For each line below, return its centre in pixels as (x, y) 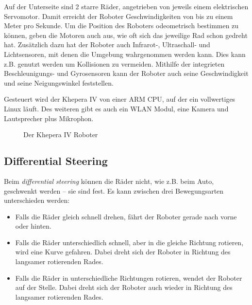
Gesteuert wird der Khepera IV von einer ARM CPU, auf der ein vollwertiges (120, 99)
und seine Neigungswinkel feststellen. (59, 82)
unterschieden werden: (37, 200)
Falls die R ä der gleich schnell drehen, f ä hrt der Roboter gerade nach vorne (126, 216)
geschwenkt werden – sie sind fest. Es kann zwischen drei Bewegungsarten (114, 190)
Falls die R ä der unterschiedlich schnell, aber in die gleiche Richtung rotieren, (129, 242)
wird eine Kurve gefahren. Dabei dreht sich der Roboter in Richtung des (123, 252)
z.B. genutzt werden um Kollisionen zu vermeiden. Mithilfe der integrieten (114, 63)
